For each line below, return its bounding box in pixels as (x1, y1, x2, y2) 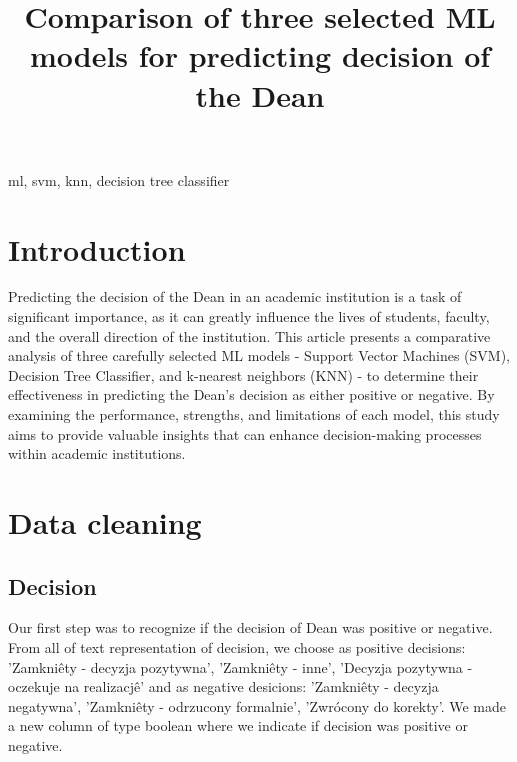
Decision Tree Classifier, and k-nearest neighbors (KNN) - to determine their (8, 364, 479, 385)
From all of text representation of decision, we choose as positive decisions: (8, 636, 466, 657)
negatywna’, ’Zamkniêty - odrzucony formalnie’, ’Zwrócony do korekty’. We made (8, 695, 506, 716)
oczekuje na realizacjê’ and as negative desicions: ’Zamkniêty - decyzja (8, 676, 439, 697)
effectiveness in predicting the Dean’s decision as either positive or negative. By (8, 384, 495, 405)
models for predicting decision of (29, 35, 491, 76)
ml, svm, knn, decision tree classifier (8, 169, 230, 190)
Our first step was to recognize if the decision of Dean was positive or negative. (8, 617, 493, 638)
